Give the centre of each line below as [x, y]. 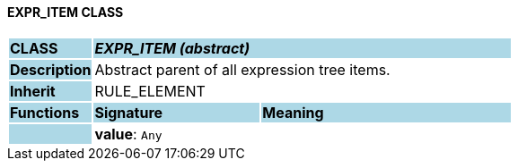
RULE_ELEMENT [150, 91]
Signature [129, 112]
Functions [45, 112]
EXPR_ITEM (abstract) [172, 48]
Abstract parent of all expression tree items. [242, 69]
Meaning [293, 112]
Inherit [33, 91]
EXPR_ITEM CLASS [66, 12]
